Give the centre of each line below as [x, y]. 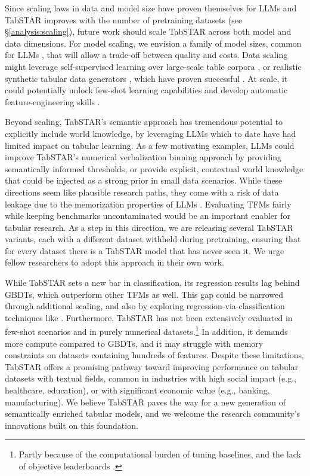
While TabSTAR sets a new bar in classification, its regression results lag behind [152, 283]
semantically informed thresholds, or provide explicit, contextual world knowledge [154, 168]
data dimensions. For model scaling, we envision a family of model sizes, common [153, 43]
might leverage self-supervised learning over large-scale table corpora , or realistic [153, 66]
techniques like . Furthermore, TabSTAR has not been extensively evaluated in [149, 317]
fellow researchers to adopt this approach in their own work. [114, 262]
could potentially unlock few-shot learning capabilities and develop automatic [146, 90]
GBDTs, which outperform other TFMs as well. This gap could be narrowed [144, 294]
